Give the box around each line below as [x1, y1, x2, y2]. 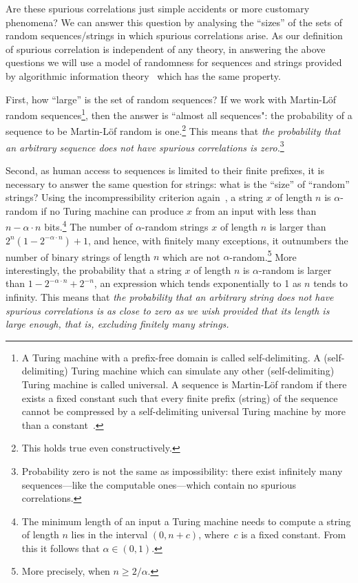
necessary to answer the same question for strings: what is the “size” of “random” [6, 176, 350, 191]
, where [198, 527, 229, 542]
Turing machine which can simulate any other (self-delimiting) [71, 363, 335, 378]
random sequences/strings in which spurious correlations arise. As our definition [6, 28, 343, 43]
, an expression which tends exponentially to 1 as [94, 276, 302, 290]
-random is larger [259, 262, 332, 277]
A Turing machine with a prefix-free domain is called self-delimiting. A [21, 350, 321, 364]
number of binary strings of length [6, 249, 151, 264]
